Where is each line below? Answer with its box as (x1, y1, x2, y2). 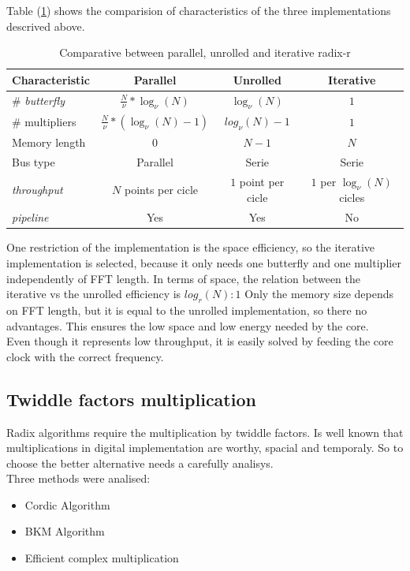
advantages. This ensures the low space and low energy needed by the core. (6, 317, 369, 334)
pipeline (12, 209, 49, 226)
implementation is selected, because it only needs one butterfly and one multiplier (6, 254, 401, 271)
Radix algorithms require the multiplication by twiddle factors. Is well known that (6, 424, 404, 440)
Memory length (12, 133, 86, 150)
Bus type (12, 153, 55, 170)
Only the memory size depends (244, 285, 394, 302)
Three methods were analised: (6, 470, 151, 487)
